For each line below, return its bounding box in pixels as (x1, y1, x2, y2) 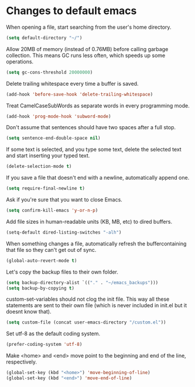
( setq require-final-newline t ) (6, 186, 85, 191)
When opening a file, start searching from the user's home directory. (6, 23, 172, 31)
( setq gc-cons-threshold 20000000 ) (6, 69, 93, 75)
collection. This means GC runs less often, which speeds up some (6, 52, 166, 59)
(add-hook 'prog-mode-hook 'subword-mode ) (6, 113, 111, 119)
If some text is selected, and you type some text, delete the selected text (6, 146, 182, 153)
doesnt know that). (6, 308, 52, 315)
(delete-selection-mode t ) (6, 163, 72, 170)
